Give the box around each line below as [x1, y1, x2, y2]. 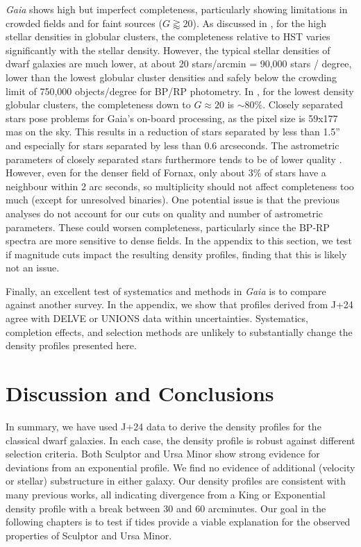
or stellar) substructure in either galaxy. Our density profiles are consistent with [6, 473, 346, 488]
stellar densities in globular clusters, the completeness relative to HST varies [6, 29, 330, 44]
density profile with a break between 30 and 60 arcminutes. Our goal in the [6, 500, 326, 515]
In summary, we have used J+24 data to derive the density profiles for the [6, 419, 321, 433]
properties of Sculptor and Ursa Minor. [6, 528, 172, 542]
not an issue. [6, 260, 60, 275]
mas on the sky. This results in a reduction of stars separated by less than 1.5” [6, 124, 340, 139]
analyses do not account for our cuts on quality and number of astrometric [6, 205, 324, 220]
